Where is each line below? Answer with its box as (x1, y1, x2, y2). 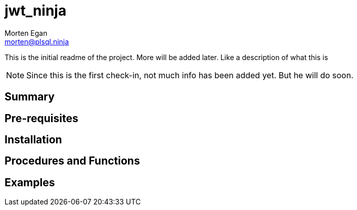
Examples (5, 176, 55, 189)
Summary (5, 90, 55, 103)
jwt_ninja (5, 2, 67, 19)
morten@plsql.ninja (5, 37, 69, 46)
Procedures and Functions (5, 154, 140, 168)
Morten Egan (5, 28, 48, 37)
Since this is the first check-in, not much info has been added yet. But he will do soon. (26, 70, 353, 80)
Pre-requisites (5, 112, 78, 125)
